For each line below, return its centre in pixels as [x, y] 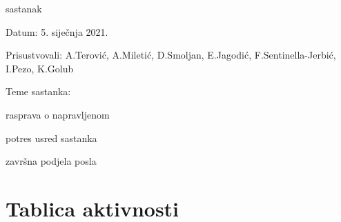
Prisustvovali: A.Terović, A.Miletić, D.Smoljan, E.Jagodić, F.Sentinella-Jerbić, [171, 55]
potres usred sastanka [51, 138]
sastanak [24, 8]
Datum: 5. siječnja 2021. [57, 31]
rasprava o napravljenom [58, 114]
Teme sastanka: [38, 91]
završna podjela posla [51, 161]
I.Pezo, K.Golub [40, 68]
